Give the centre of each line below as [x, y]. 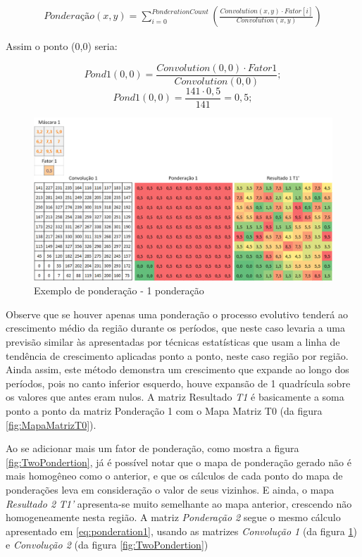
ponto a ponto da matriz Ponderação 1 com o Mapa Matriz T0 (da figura [164, 410]
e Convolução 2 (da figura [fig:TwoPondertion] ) [107, 545]
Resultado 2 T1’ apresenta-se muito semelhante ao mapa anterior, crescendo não [179, 503]
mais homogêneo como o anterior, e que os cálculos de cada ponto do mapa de [174, 476]
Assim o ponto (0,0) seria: [62, 46]
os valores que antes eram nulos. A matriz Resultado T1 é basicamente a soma [175, 397]
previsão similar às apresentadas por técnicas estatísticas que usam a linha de [173, 342]
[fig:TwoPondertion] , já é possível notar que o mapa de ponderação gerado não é [179, 462]
